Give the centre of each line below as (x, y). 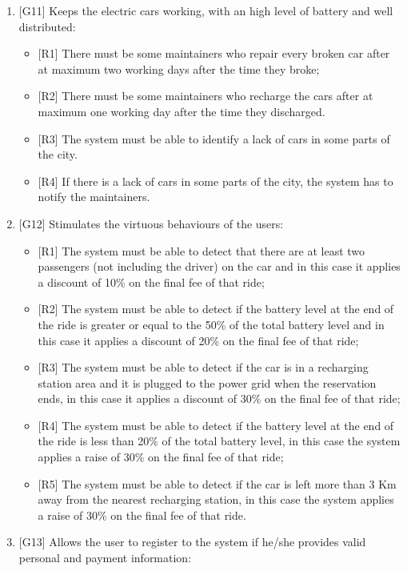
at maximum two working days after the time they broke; (179, 68)
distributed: (47, 26)
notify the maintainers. (94, 197)
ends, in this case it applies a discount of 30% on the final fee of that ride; (219, 398)
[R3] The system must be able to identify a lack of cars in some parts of (214, 138)
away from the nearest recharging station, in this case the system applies (216, 499)
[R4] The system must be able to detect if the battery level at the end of (216, 425)
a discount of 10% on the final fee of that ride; (151, 281)
